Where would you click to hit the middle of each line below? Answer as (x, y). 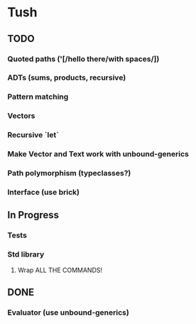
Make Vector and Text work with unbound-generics (98, 154)
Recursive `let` (33, 135)
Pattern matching (38, 97)
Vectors (21, 116)
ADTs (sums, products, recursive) (67, 77)
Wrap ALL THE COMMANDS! (60, 270)
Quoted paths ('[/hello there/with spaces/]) (83, 59)
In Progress (33, 215)
